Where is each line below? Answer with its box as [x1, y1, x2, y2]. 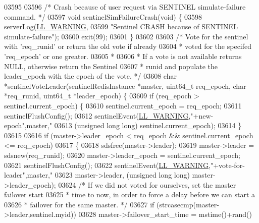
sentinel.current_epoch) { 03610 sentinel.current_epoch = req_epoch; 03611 [4, 100, 242, 110]
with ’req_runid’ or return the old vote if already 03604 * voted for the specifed [4, 41, 252, 51]
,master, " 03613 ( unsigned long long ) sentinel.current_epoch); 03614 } [24, 120, 242, 131]
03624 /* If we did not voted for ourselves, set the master [58, 179, 236, 190]
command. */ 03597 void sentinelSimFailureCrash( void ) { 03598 [4, 11, 202, 22]
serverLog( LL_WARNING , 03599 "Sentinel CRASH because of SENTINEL [4, 21, 238, 32]
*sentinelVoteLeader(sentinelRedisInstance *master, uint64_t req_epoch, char [4, 80, 246, 91]
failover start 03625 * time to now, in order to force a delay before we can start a [4, 189, 255, 200]
